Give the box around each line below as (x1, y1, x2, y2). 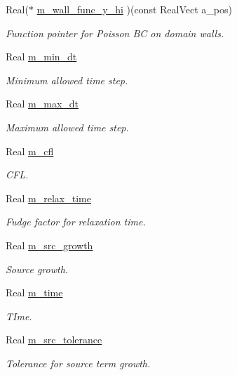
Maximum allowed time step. (6, 119, 129, 134)
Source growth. (6, 261, 69, 276)
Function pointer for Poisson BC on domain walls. (6, 25, 224, 40)
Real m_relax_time (6, 190, 91, 205)
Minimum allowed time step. (6, 72, 128, 87)
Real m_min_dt (6, 49, 77, 64)
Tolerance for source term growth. (6, 355, 151, 370)
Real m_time (6, 285, 63, 300)
